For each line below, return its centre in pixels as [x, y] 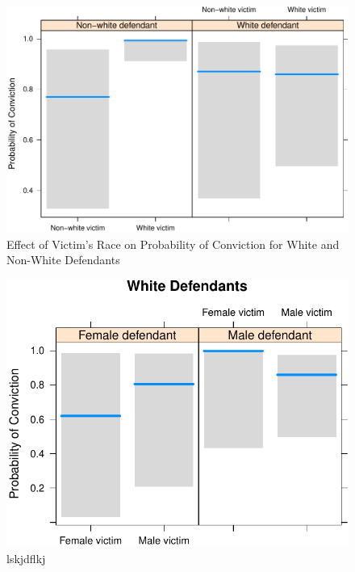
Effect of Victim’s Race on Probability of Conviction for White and [173, 244]
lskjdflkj [26, 558]
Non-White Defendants [63, 260]
